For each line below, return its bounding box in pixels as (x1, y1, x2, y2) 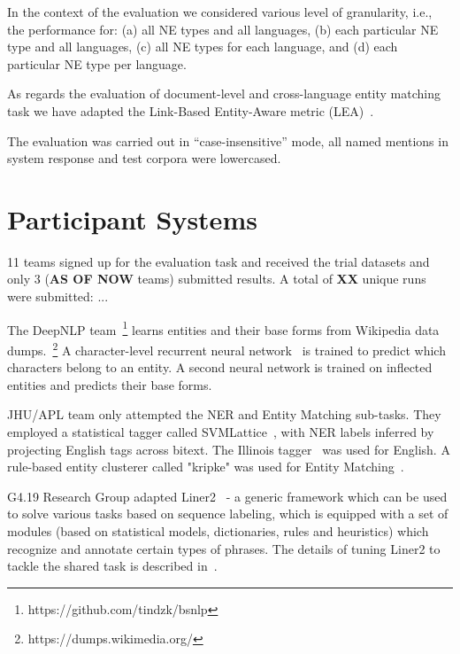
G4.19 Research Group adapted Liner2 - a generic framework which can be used (7, 487, 448, 505)
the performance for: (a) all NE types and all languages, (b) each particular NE (7, 19, 439, 38)
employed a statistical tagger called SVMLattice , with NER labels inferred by (7, 422, 434, 440)
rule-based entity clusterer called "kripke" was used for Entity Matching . (7, 457, 404, 476)
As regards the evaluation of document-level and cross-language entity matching (7, 84, 441, 103)
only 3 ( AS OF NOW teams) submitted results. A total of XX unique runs (7, 269, 426, 288)
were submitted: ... (7, 287, 109, 306)
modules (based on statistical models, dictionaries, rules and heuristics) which (7, 521, 429, 540)
